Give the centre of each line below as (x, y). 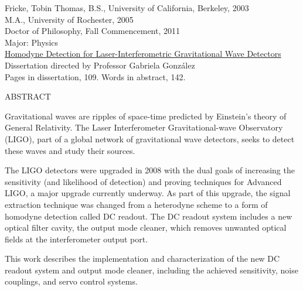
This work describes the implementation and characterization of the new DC (142, 259)
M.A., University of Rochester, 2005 (69, 19)
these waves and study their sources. (70, 150)
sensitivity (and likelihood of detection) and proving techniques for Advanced (143, 181)
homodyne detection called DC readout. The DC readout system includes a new (149, 216)
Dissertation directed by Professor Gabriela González (100, 65)
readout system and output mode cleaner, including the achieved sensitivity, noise (151, 270)
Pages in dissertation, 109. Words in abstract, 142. (95, 76)
